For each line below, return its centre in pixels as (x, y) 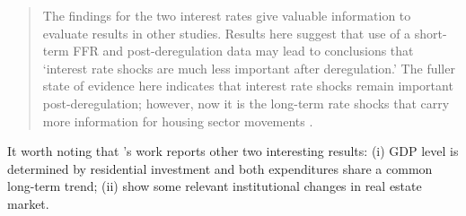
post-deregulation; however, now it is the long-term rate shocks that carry (246, 103)
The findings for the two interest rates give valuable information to (227, 15)
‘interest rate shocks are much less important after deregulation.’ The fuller (249, 68)
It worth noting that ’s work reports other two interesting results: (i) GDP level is (233, 151)
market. (28, 203)
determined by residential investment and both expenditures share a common (220, 168)
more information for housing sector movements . (178, 121)
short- (431, 33)
